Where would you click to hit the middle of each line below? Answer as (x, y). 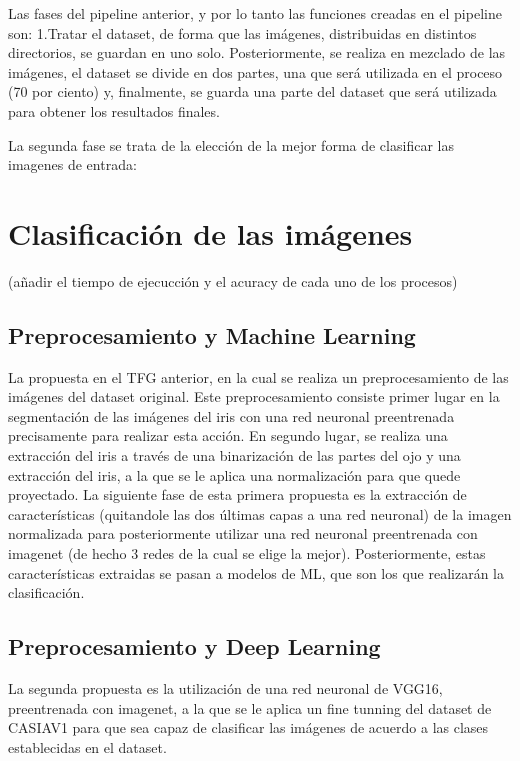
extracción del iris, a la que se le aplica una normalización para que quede (234, 474)
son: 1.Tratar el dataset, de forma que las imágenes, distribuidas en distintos (242, 32)
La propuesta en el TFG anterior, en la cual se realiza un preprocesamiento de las (258, 376)
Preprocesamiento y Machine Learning (212, 334)
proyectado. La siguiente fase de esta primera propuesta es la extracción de (237, 494)
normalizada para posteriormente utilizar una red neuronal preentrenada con (243, 533)
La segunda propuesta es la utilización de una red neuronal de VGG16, (225, 688)
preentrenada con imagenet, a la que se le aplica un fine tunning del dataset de (250, 707)
